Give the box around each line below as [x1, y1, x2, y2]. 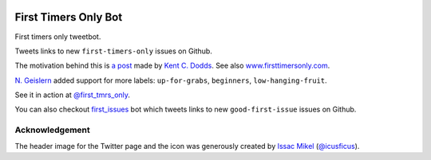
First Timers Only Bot [14, 10, 123, 24]
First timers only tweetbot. [14, 32, 101, 41]
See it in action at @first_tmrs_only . [14, 90, 131, 100]
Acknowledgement [14, 124, 91, 135]
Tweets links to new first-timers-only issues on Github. [14, 46, 213, 56]
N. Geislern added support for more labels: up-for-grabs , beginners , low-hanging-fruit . [14, 76, 327, 85]
